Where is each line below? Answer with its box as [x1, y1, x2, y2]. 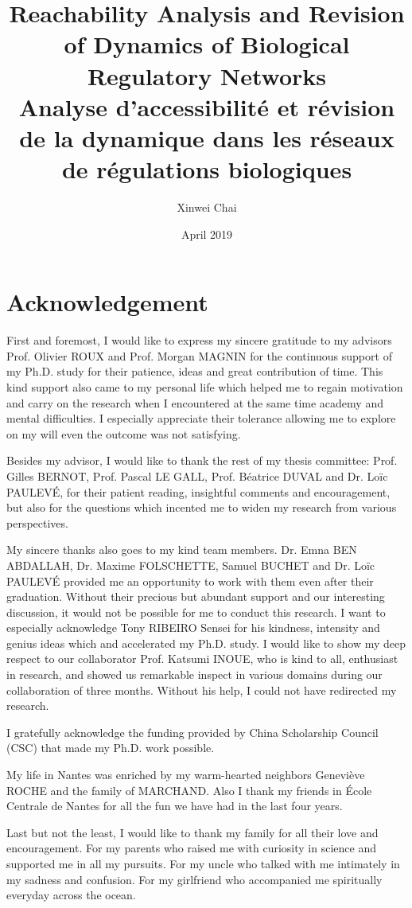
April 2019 [181, 225, 233, 242]
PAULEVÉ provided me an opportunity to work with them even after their [6, 572, 374, 589]
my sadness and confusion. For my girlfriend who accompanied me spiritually [6, 871, 383, 887]
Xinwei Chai [177, 199, 237, 216]
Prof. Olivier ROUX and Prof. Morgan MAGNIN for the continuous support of [6, 347, 392, 364]
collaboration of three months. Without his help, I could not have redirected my [6, 681, 397, 698]
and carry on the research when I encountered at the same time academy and [6, 394, 383, 411]
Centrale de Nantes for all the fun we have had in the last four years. [6, 797, 343, 814]
